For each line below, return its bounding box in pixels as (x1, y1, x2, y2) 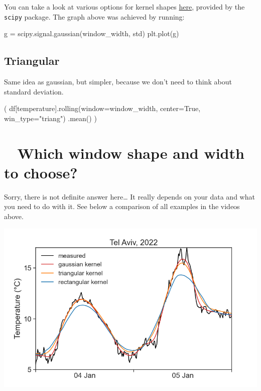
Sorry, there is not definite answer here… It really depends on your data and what (4, 191, 255, 202)
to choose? (4, 162, 78, 182)
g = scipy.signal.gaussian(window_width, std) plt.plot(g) (4, 28, 179, 39)
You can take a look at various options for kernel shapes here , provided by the (4, 2, 245, 12)
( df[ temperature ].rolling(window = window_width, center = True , (4, 103, 201, 114)
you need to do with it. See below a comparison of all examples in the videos (4, 201, 240, 212)
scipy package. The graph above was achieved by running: (4, 11, 185, 22)
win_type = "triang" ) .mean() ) (4, 113, 97, 123)
